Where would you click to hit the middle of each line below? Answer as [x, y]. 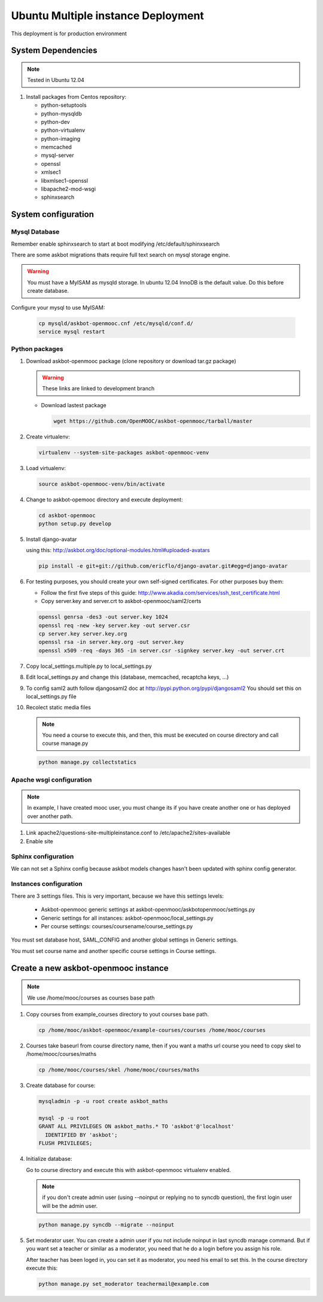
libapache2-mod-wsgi [68, 189]
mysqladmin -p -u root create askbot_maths [103, 1101]
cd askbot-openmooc [67, 515]
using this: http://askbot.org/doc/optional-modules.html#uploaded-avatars [118, 550]
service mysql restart [72, 331]
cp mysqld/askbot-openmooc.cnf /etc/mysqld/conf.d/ [116, 323]
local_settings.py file [51, 696]
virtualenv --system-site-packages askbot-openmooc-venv [124, 452]
